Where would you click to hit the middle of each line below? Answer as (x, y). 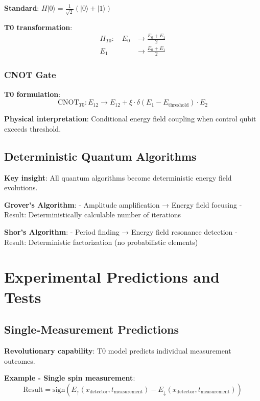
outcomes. (20, 360)
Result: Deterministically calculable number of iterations (93, 215)
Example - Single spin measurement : (70, 378)
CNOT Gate (30, 75)
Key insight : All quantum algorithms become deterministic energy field (118, 177)
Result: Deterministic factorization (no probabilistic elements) (101, 242)
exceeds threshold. (33, 128)
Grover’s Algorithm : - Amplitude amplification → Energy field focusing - (123, 204)
